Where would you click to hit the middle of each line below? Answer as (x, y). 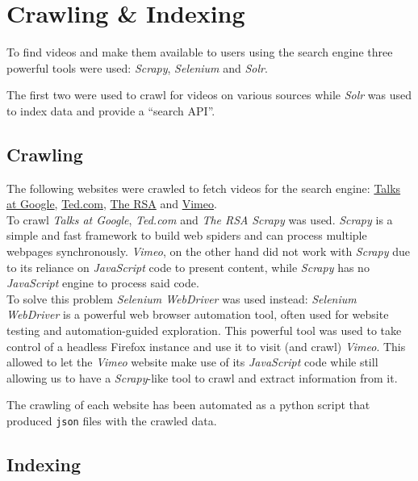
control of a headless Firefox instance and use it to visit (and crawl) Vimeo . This (206, 346)
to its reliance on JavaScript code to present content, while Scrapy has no (188, 267)
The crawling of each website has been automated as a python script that (188, 405)
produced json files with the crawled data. (112, 421)
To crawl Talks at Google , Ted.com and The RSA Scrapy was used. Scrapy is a (200, 219)
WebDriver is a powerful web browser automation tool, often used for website (198, 314)
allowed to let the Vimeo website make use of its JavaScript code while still (192, 362)
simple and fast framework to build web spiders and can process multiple (187, 235)
